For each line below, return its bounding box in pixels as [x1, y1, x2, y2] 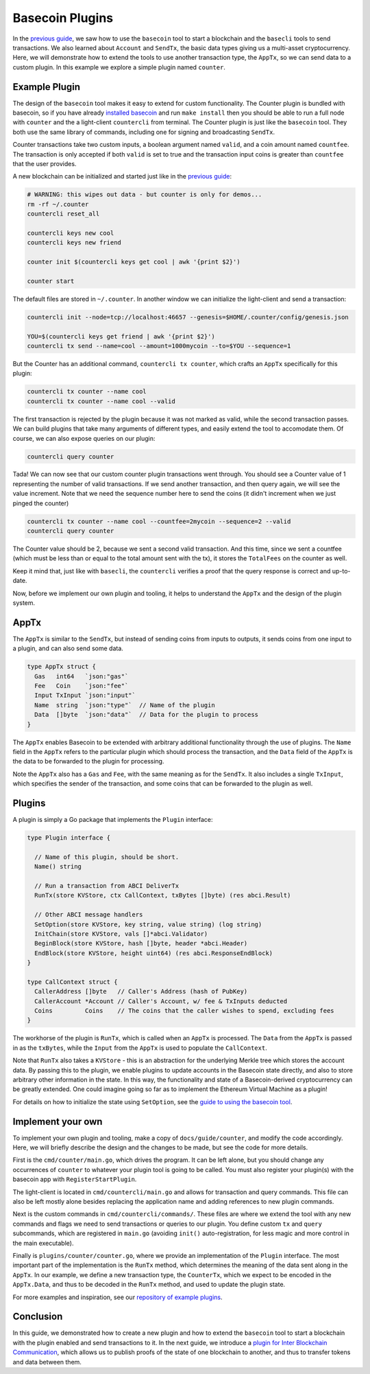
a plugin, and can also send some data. [12, 644, 123, 652]
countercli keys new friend [27, 239, 121, 247]
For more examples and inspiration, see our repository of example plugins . [12, 1293, 223, 1301]
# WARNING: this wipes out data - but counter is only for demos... [27, 191, 262, 198]
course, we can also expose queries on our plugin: [12, 434, 156, 442]
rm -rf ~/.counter [27, 200, 89, 208]
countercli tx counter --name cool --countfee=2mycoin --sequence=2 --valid [27, 517, 291, 525]
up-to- [332, 566, 351, 575]
